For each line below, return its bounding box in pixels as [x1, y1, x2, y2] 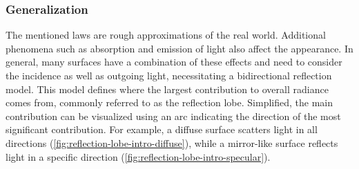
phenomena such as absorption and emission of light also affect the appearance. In [6, 41, 353, 55]
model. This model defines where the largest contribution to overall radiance [6, 81, 329, 96]
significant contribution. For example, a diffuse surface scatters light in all [6, 122, 318, 137]
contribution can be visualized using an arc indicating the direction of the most [6, 108, 341, 123]
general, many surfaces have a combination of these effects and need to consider [6, 54, 342, 69]
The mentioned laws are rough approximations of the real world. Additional [6, 28, 326, 42]
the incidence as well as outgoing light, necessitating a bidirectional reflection [6, 68, 332, 82]
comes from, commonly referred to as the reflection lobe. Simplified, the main [6, 95, 333, 110]
